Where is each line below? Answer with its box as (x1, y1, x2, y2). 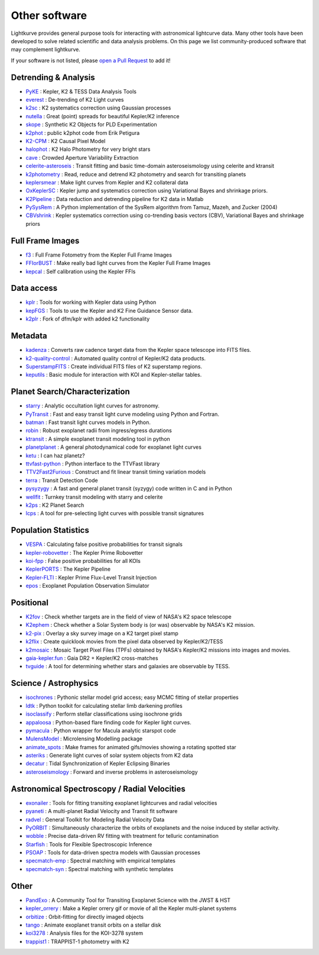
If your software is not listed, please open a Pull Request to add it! (11, 57, 171, 64)
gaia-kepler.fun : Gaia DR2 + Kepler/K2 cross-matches (25, 655, 159, 662)
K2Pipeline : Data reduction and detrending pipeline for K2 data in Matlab (25, 195, 204, 202)
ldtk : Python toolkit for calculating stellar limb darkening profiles (25, 702, 183, 709)
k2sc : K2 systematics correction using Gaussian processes (25, 104, 171, 112)
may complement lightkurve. (11, 46, 81, 53)
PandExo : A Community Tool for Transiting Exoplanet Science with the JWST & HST (25, 896, 231, 904)
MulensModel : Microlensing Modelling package (25, 735, 143, 742)
